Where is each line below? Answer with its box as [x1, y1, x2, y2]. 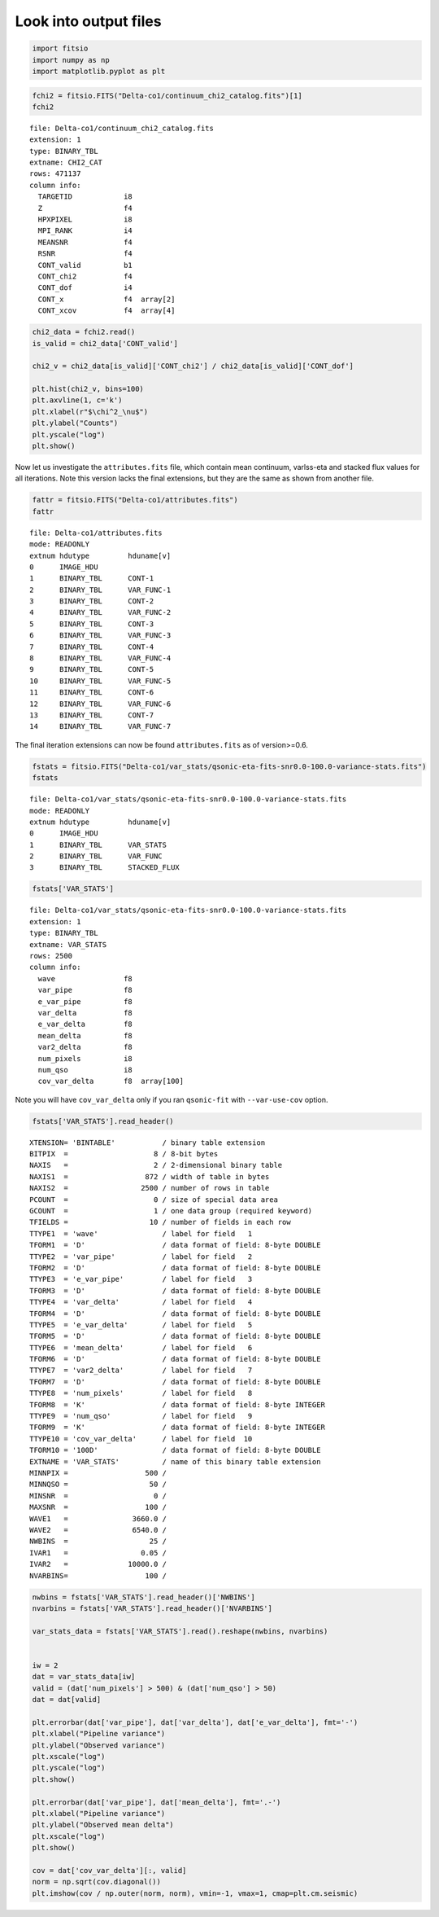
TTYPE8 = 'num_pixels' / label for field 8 [29, 1388, 253, 1398]
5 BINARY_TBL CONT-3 [29, 619, 154, 629]
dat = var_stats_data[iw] [32, 1672, 136, 1682]
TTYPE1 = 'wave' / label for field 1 [29, 1229, 253, 1238]
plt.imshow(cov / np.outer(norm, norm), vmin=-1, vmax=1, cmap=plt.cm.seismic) [32, 1888, 359, 1897]
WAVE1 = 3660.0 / [29, 1514, 167, 1523]
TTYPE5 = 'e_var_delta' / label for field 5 [29, 1320, 253, 1329]
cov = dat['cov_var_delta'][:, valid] [32, 1866, 187, 1875]
